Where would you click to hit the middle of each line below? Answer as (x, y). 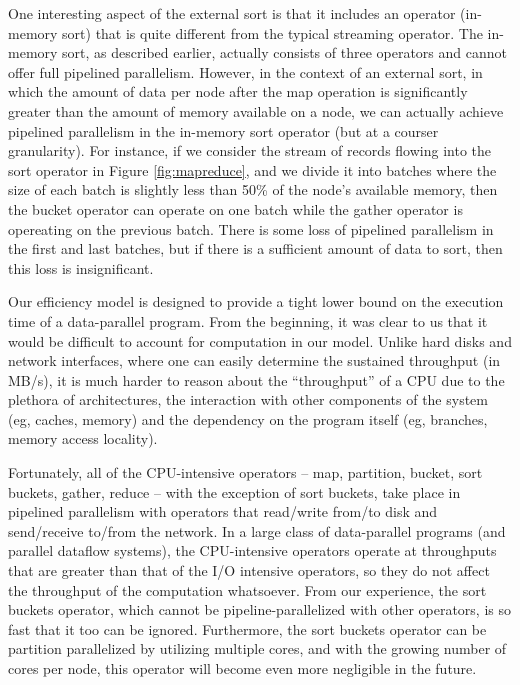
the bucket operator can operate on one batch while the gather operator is (235, 208)
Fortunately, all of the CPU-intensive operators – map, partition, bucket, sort (245, 472)
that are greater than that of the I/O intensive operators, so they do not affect (249, 570)
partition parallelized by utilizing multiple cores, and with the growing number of (257, 648)
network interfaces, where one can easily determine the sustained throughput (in (254, 360)
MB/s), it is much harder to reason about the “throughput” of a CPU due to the (256, 379)
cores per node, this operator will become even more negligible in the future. (242, 668)
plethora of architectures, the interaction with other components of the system (248, 399)
